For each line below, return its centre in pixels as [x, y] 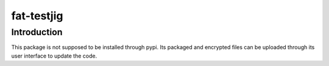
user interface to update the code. [54, 56]
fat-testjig [37, 16]
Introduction [37, 32]
